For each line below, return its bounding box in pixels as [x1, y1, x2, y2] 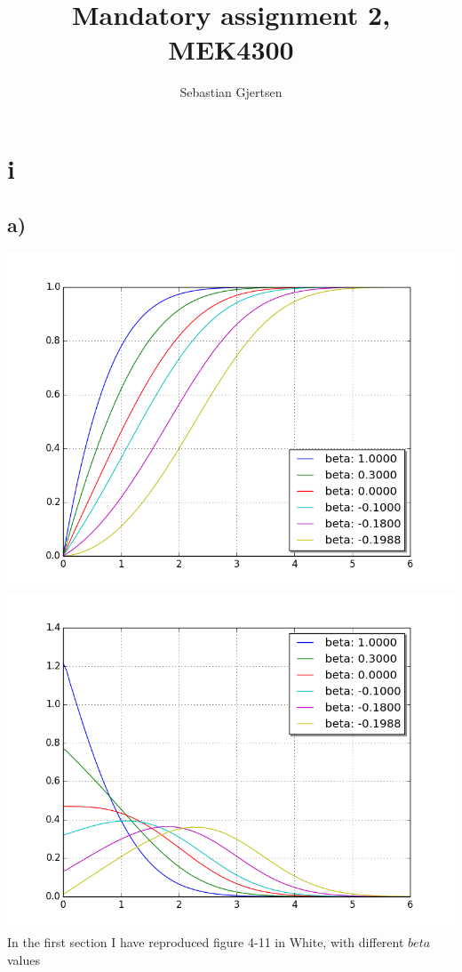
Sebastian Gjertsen [179, 83, 283, 101]
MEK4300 [168, 31, 294, 68]
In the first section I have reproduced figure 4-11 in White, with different [7, 933, 404, 952]
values [7, 951, 41, 969]
